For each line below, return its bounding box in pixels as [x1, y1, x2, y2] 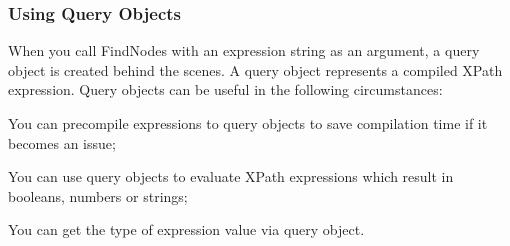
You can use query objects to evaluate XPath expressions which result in [8, 166, 454, 187]
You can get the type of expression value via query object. [8, 219, 365, 240]
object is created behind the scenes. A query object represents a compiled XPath [8, 59, 503, 80]
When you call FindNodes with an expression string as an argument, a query [8, 40, 480, 61]
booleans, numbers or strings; [8, 185, 188, 206]
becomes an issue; [8, 132, 116, 153]
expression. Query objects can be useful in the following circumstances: [8, 79, 443, 100]
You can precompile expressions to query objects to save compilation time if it [8, 113, 488, 133]
